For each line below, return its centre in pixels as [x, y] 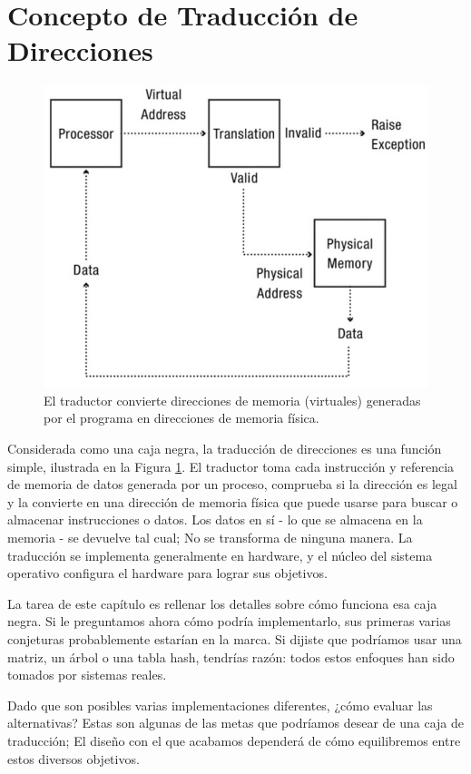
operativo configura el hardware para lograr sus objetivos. [167, 573]
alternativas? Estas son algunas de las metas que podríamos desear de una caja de [236, 723]
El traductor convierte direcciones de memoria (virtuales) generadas [232, 400]
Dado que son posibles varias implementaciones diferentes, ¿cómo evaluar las [220, 705]
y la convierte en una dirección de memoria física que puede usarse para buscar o [233, 501]
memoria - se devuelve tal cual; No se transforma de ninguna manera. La [210, 538]
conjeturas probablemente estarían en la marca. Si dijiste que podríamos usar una [235, 638]
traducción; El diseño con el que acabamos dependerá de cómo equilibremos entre [234, 740]
